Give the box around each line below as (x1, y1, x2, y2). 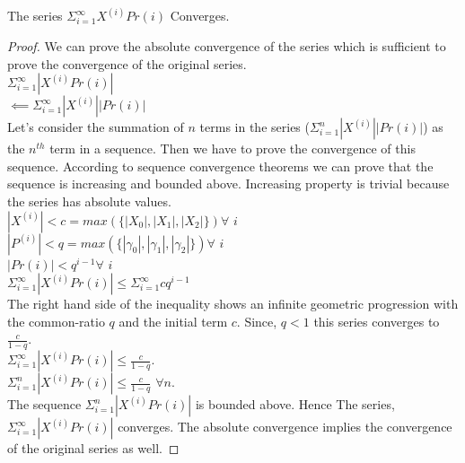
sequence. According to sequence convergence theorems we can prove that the (7, 156, 434, 175)
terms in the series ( (199, 118, 310, 136)
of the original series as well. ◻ (7, 439, 180, 458)
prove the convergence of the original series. (7, 54, 247, 73)
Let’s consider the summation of (7, 118, 184, 136)
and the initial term (118, 311, 228, 330)
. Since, (236, 311, 277, 330)
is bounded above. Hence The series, (195, 395, 395, 414)
